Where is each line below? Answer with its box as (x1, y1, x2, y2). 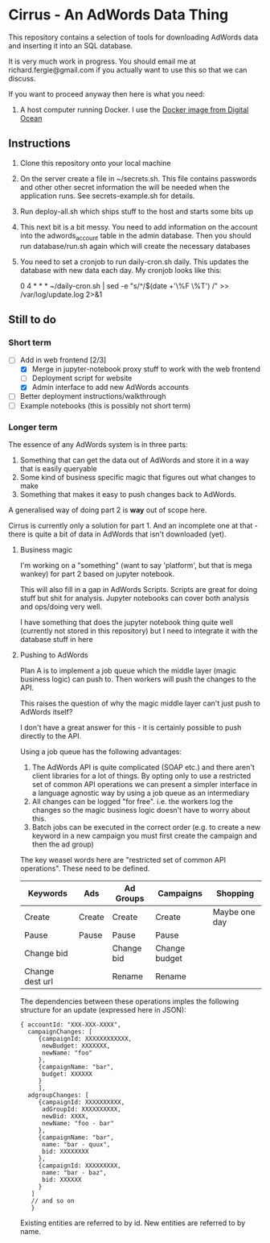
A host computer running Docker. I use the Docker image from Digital (19, 105, 249, 114)
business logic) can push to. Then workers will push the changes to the (19, 674, 256, 684)
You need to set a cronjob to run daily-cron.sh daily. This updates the (19, 256, 249, 267)
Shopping (216, 888, 255, 899)
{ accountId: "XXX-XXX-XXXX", (19, 1021, 122, 1029)
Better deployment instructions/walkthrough (19, 392, 166, 401)
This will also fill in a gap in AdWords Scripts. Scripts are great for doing (19, 584, 258, 594)
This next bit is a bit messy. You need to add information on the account (19, 222, 259, 231)
